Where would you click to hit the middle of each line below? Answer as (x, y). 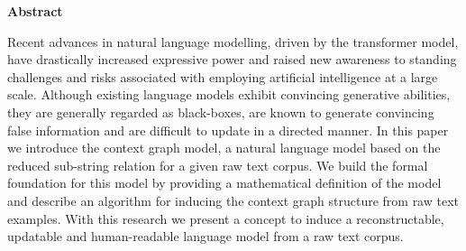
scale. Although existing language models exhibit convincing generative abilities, (229, 94)
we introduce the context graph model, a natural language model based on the (224, 148)
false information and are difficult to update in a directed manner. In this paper (228, 130)
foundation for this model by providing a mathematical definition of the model (224, 183)
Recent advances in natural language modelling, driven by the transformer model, (233, 41)
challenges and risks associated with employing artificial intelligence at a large (223, 76)
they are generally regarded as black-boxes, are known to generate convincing (221, 112)
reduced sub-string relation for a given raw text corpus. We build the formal (218, 165)
